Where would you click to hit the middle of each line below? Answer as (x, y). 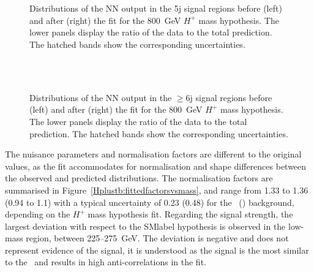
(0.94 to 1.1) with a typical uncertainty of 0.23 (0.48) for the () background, (150, 202)
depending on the (38, 214)
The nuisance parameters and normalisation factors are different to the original (153, 154)
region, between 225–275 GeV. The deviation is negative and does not (157, 238)
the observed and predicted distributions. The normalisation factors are (139, 178)
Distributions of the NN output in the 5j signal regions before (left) (156, 8)
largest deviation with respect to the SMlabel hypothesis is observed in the (145, 226)
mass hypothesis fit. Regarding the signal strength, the (190, 214)
